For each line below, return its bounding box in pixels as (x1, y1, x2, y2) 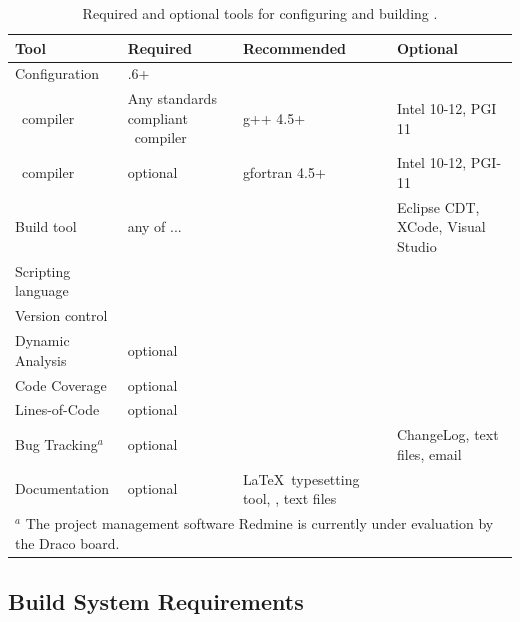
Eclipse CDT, (396, 196, 480, 217)
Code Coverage (15, 374, 107, 395)
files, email (396, 443, 462, 464)
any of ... (127, 216, 182, 237)
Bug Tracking (15, 433, 98, 454)
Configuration (15, 63, 100, 84)
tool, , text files (242, 488, 337, 509)
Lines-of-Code (15, 399, 100, 420)
